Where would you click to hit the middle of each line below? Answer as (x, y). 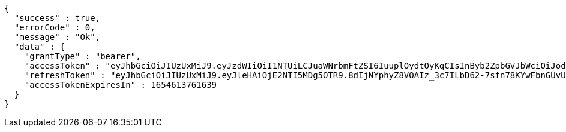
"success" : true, (57, 18)
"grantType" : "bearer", (83, 56)
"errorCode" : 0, (55, 27)
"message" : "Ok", (57, 37)
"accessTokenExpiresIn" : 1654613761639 (121, 85)
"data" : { (40, 47)
